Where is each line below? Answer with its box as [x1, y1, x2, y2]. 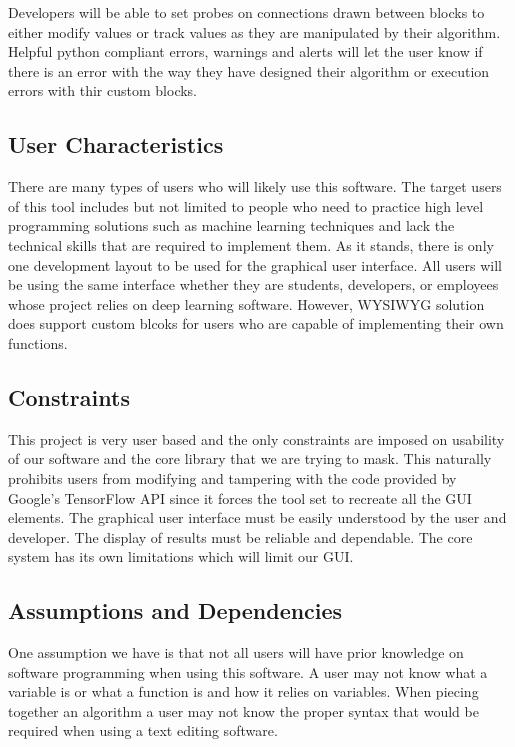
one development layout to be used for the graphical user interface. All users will [8, 254, 502, 275]
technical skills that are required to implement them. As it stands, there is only [8, 234, 494, 255]
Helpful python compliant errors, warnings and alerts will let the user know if [8, 41, 483, 62]
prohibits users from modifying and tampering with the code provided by [8, 467, 457, 488]
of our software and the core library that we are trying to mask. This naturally [8, 448, 492, 469]
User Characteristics [8, 129, 224, 160]
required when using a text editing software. [8, 720, 278, 741]
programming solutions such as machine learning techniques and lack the [8, 215, 455, 236]
